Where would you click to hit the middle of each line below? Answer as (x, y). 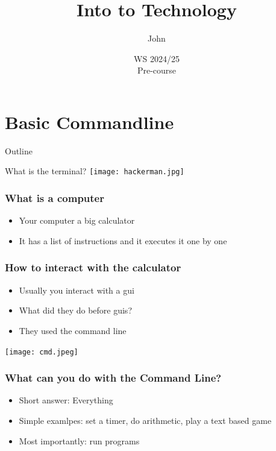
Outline (19, 150)
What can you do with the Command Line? (113, 378)
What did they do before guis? (75, 310)
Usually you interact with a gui (77, 290)
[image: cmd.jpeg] (42, 352)
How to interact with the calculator (93, 267)
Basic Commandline (89, 121)
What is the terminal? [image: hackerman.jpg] (95, 171)
